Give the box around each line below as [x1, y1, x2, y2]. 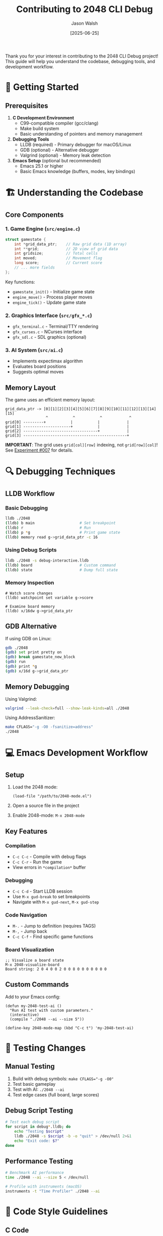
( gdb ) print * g [5, 664, 37, 669]
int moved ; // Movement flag [14, 256, 102, 261]
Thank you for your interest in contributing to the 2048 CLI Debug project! [5, 53, 158, 59]
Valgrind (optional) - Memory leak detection [20, 152, 111, 158]
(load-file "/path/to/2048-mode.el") [12, 794, 92, 799]
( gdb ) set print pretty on [5, 650, 62, 655]
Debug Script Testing [5, 1106, 73, 1115]
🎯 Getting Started [5, 82, 79, 93]
